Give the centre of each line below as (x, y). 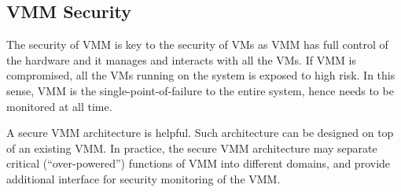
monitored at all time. (59, 106)
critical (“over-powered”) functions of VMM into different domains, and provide (199, 163)
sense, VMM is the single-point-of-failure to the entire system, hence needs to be (200, 90)
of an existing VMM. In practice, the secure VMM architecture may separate (192, 148)
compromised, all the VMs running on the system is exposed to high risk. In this (201, 75)
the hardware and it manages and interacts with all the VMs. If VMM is (181, 59)
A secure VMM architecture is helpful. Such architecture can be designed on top (200, 133)
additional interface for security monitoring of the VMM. (143, 178)
